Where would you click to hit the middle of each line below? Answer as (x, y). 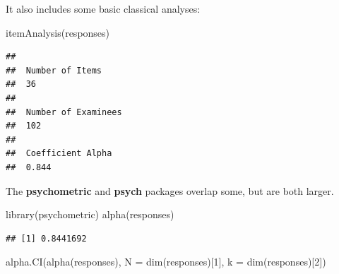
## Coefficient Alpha (59, 154)
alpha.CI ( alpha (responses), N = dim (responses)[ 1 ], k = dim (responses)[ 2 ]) (166, 262)
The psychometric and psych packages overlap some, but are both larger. (170, 190)
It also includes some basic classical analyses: (103, 8)
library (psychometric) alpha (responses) (90, 214)
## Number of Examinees (64, 112)
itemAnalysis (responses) (58, 32)
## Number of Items (54, 70)
